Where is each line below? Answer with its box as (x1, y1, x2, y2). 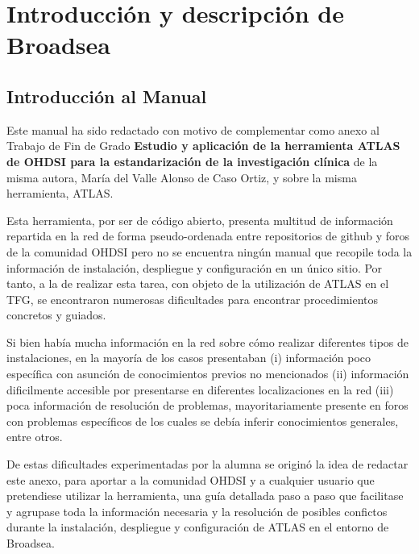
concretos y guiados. (6, 306, 106, 323)
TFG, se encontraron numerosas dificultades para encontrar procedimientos (6, 290, 379, 307)
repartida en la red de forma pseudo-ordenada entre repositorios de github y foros (6, 227, 410, 244)
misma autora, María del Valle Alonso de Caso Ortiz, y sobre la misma (6, 169, 357, 185)
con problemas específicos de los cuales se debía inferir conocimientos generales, (6, 412, 399, 429)
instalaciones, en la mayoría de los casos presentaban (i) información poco (6, 349, 371, 366)
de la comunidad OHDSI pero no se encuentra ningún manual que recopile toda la (6, 243, 413, 260)
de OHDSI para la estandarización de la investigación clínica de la (6, 152, 378, 169)
